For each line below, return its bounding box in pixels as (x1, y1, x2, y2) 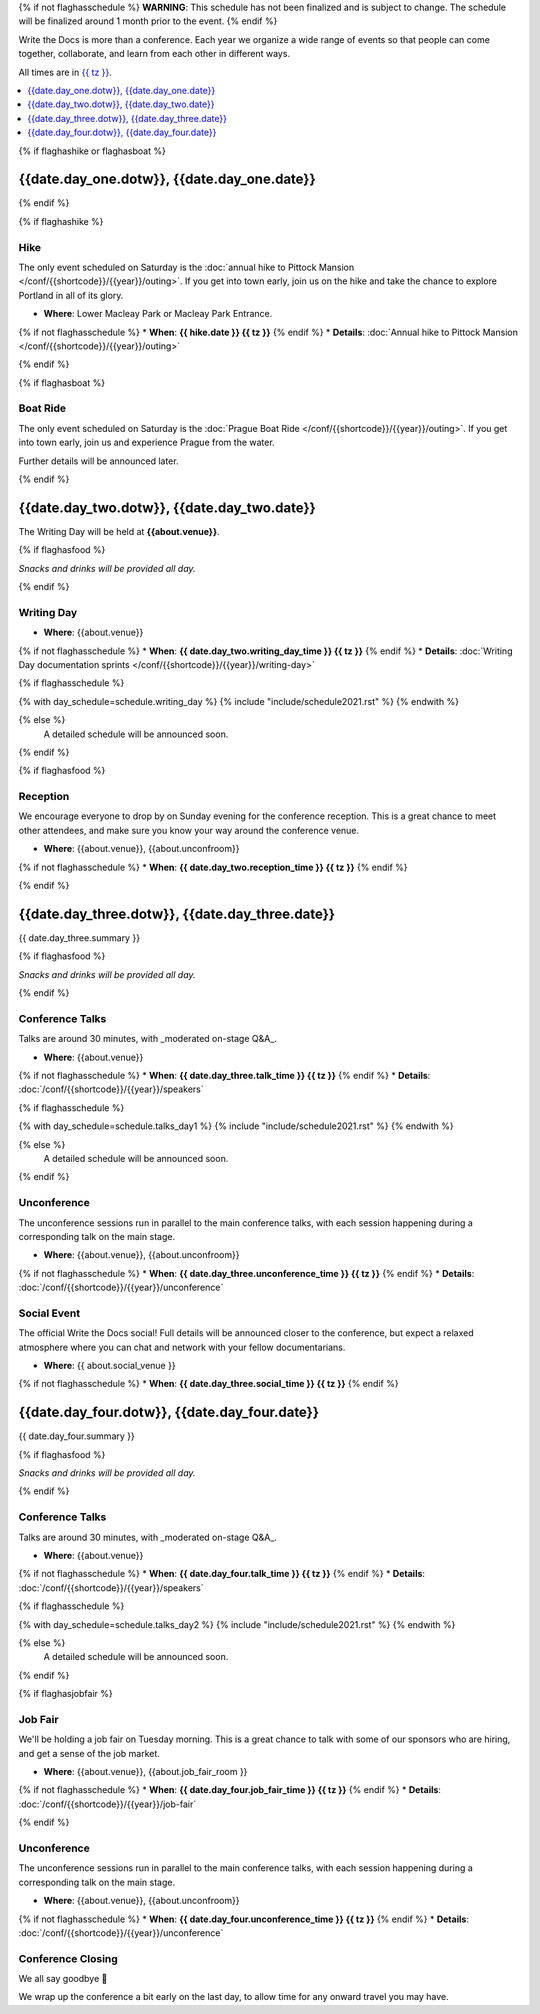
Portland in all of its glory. (18, 289, 124, 301)
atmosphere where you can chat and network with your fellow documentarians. (18, 1341, 346, 1353)
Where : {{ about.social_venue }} (43, 1360, 176, 1372)
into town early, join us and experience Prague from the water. (18, 436, 275, 449)
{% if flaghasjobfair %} (18, 1688, 114, 1700)
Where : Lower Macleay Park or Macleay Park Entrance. (43, 308, 273, 320)
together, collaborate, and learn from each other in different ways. (18, 48, 290, 60)
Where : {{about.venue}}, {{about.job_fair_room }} (43, 1766, 248, 1778)
